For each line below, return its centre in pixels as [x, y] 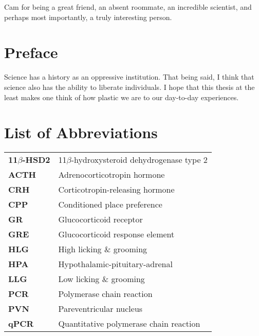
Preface [31, 52]
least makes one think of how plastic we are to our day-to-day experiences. [122, 97]
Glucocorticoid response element [116, 234]
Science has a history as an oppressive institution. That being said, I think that [129, 77]
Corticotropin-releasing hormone [116, 190]
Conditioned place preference [110, 204]
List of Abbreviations [81, 132]
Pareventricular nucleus [100, 309]
